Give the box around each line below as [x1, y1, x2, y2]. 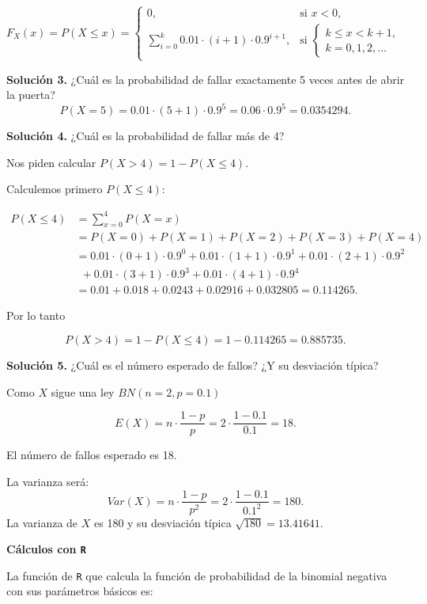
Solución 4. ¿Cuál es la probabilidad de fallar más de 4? [6, 127, 285, 144]
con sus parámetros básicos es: [6, 583, 153, 599]
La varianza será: [6, 473, 89, 489]
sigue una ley [51, 383, 115, 400]
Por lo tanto [6, 307, 66, 324]
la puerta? [6, 86, 55, 103]
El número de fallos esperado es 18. [6, 446, 177, 463]
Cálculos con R [6, 541, 86, 557]
